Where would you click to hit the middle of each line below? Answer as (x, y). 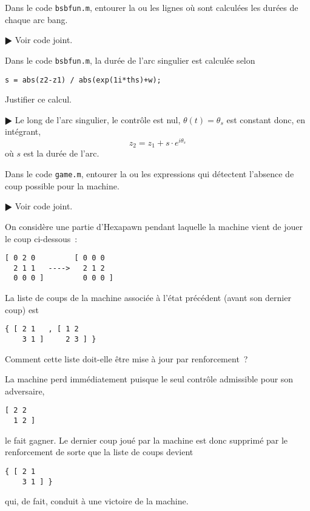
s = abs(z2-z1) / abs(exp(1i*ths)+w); (83, 80)
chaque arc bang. (36, 19)
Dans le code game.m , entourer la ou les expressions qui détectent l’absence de (150, 174)
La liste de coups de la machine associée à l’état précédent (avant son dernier (148, 298)
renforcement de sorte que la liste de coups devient (99, 452)
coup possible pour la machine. (62, 185)
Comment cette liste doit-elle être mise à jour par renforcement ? (126, 358)
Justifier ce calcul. (38, 99)
